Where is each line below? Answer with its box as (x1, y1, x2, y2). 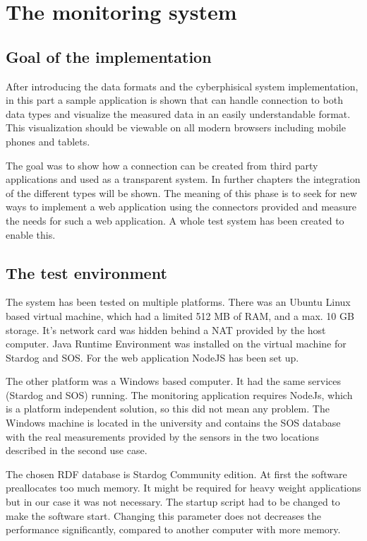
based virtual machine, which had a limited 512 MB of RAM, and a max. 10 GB (6, 308, 354, 323)
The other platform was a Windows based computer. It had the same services (6, 374, 342, 388)
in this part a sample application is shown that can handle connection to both (6, 93, 343, 107)
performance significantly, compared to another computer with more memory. (6, 522, 341, 537)
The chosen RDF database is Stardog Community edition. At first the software (6, 466, 347, 481)
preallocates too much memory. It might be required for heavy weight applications (6, 480, 361, 495)
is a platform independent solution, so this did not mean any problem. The (6, 401, 330, 416)
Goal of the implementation (6, 45, 212, 67)
